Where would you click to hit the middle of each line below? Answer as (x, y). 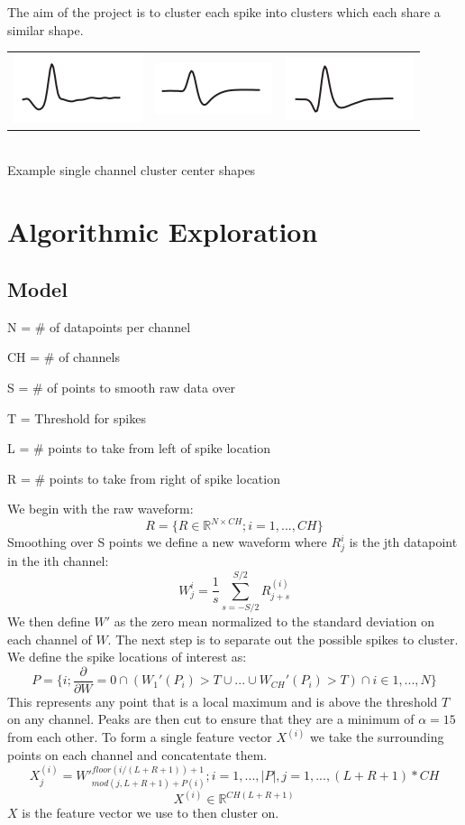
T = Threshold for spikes (77, 417)
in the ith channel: (58, 561)
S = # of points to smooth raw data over (121, 387)
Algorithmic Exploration (163, 232)
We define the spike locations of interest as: (127, 657)
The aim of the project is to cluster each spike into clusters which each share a (224, 12)
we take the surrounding (377, 737)
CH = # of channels (64, 357)
